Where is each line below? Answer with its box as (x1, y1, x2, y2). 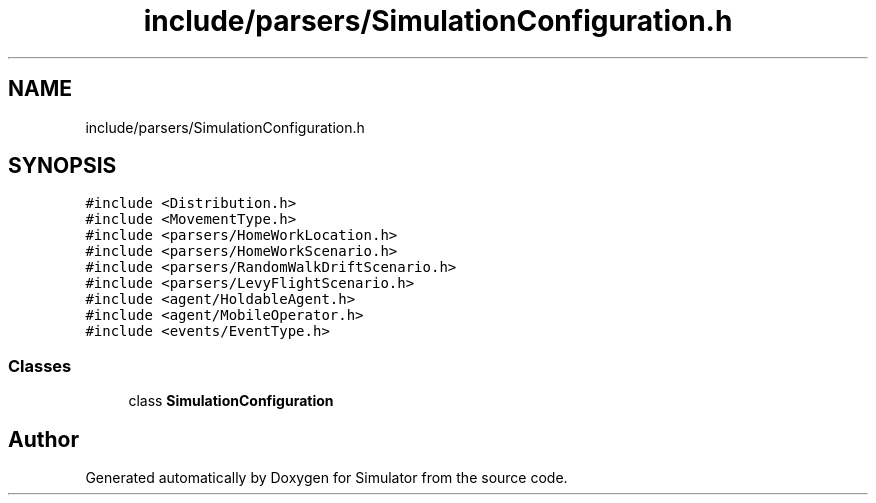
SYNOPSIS (8, 153, 117, 179)
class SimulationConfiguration (128, 392, 334, 410)
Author (8, 426, 79, 452)
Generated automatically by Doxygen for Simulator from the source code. (85, 469, 568, 487)
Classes (8, 355, 72, 376)
